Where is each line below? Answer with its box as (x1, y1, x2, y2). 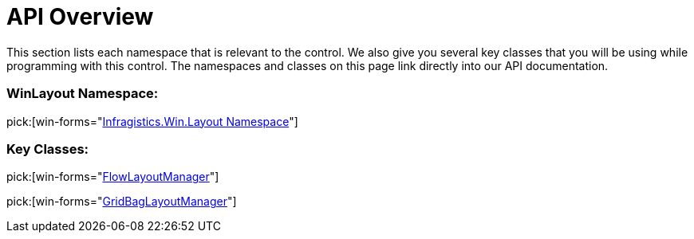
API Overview (6, 3, 154, 30)
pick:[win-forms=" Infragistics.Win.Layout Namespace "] (6, 114, 298, 128)
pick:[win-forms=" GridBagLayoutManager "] (6, 194, 237, 209)
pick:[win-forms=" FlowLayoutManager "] (6, 170, 219, 184)
